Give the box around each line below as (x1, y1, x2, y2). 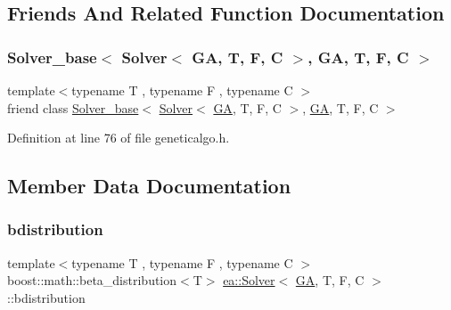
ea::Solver (223, 271, 275, 290)
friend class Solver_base (7, 98, 139, 117)
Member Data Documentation (7, 172, 291, 200)
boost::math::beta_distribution (7, 271, 177, 290)
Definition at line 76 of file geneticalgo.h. (7, 128, 230, 147)
